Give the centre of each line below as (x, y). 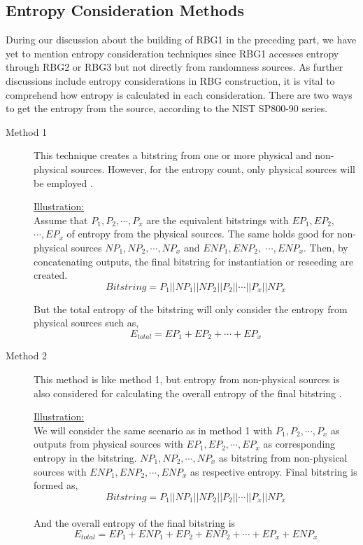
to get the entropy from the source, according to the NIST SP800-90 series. (167, 108)
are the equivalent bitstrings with (218, 220)
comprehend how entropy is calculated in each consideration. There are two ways (179, 94)
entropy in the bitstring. (85, 457)
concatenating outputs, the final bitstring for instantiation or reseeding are (194, 261)
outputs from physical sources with (108, 444)
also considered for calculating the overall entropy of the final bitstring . (188, 393)
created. (51, 275)
